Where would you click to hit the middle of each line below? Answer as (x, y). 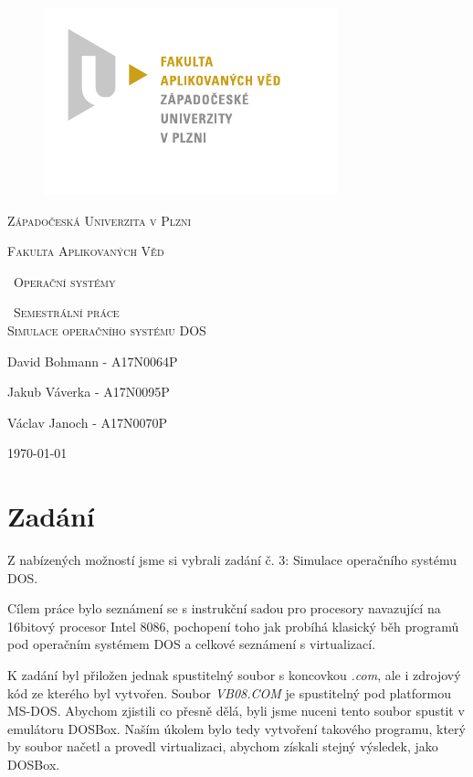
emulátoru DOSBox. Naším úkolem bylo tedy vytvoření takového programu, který (236, 728)
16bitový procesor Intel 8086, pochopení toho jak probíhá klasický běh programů (233, 626)
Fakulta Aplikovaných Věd (86, 251)
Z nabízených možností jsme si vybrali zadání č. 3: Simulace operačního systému (232, 560)
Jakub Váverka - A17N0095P (89, 392)
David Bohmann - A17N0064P (93, 361)
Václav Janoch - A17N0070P (87, 422)
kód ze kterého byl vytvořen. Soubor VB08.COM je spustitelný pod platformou (229, 692)
